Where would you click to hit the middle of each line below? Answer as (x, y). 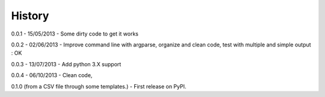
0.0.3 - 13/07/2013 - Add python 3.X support (66, 64)
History (30, 16)
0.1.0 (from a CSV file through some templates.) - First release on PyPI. (99, 86)
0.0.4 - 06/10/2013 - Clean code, (52, 75)
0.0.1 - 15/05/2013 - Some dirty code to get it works (75, 34)
